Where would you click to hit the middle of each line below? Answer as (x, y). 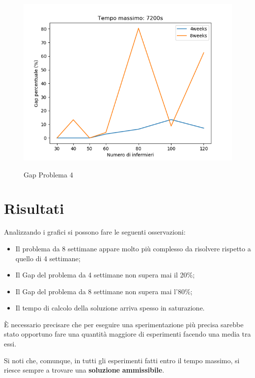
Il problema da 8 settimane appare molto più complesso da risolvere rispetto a (133, 248)
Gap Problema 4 (48, 174)
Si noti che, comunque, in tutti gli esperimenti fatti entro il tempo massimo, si (122, 360)
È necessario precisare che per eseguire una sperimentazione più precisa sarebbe (124, 324)
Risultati (34, 208)
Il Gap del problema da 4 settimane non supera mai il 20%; (105, 275)
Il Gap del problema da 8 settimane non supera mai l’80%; (104, 291)
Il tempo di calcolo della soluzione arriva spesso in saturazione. (110, 308)
